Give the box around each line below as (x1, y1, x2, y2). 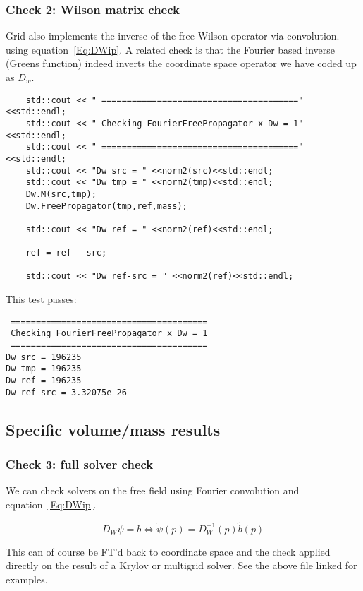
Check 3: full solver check (6, 455, 154, 472)
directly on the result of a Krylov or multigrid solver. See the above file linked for (6, 558, 357, 573)
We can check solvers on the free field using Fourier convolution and (6, 483, 300, 498)
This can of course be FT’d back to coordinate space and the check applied (6, 544, 331, 559)
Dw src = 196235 (6, 352, 82, 362)
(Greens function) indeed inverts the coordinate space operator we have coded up (6, 56, 357, 71)
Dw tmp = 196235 (6, 364, 82, 374)
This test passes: (6, 292, 77, 306)
